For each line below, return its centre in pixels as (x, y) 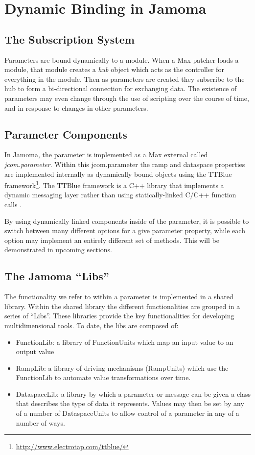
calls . (13, 204)
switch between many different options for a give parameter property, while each (125, 230)
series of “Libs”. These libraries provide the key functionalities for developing (119, 316)
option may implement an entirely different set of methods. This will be (112, 240)
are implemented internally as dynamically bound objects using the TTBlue (118, 174)
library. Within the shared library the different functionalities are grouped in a (122, 306)
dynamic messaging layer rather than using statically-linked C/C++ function (120, 195)
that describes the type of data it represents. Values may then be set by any (130, 403)
